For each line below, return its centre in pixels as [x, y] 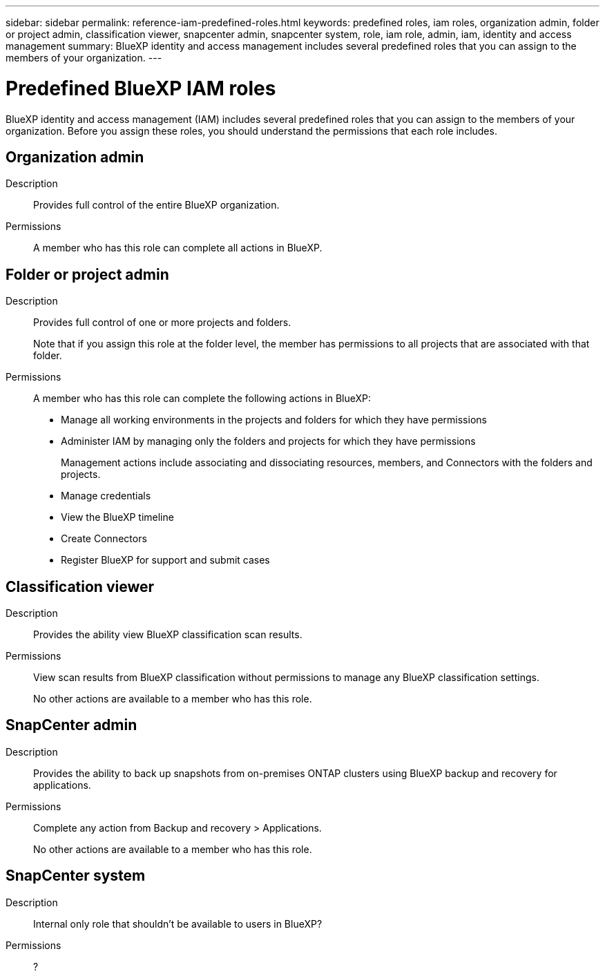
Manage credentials [106, 496]
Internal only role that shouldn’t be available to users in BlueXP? [178, 924]
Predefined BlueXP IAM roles [141, 88]
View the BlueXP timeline [117, 517]
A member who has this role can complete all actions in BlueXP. [178, 248]
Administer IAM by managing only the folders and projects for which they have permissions [268, 441]
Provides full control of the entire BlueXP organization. [156, 205]
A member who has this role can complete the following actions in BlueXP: [202, 399]
